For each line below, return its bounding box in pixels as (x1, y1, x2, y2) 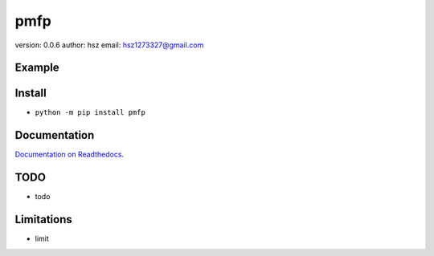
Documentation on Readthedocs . (14, 149, 125, 160)
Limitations (14, 213, 72, 226)
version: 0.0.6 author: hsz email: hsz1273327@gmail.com (14, 40, 204, 50)
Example (14, 61, 59, 75)
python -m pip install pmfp (35, 108, 146, 117)
